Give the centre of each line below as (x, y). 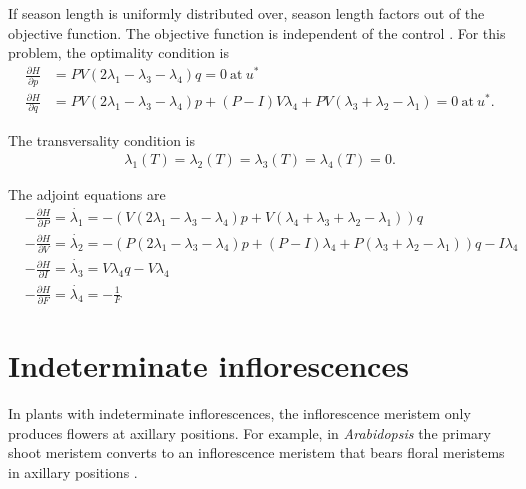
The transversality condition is (101, 139)
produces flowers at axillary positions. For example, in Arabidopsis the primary (249, 432)
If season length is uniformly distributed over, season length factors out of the (246, 13)
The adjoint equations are (87, 194)
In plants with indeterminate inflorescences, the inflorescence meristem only (239, 413)
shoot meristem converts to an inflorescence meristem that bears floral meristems (256, 452)
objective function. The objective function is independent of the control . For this (257, 32)
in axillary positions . (73, 471)
